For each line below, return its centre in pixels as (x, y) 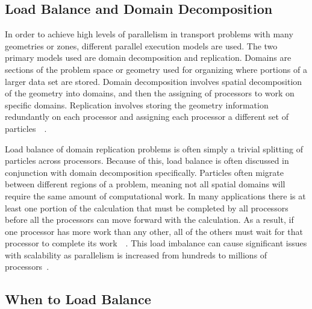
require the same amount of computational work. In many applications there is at (155, 195)
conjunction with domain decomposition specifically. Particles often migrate (144, 172)
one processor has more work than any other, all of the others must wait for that (154, 231)
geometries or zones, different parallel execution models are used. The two (141, 45)
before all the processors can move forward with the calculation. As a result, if (149, 220)
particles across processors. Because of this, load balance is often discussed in (147, 161)
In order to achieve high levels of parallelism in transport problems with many (149, 34)
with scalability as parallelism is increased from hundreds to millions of (136, 254)
